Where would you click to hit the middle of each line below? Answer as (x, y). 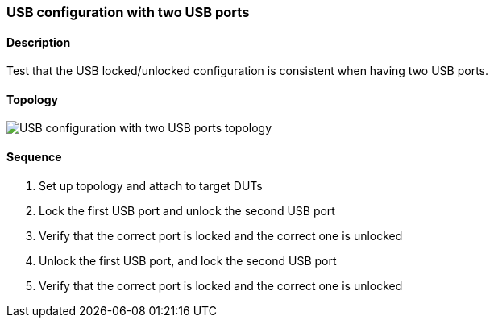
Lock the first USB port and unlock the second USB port (187, 210)
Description (39, 42)
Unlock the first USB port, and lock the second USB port (188, 260)
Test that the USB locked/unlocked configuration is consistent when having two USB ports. (248, 71)
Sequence (34, 157)
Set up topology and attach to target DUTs (151, 185)
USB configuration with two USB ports (128, 12)
